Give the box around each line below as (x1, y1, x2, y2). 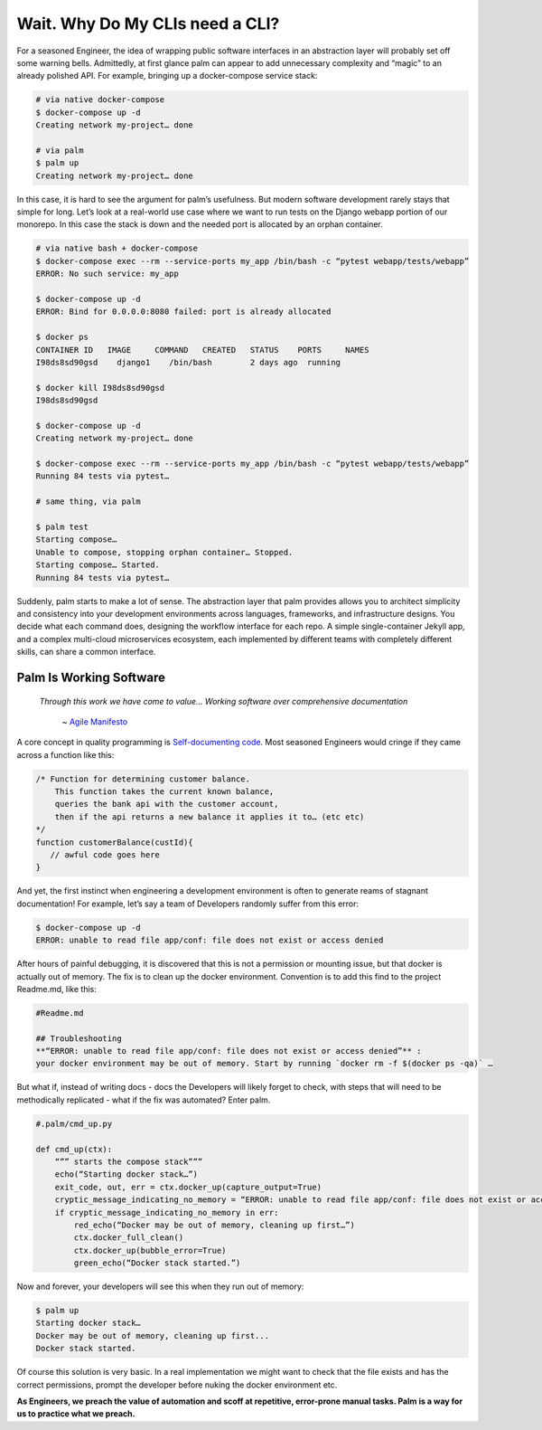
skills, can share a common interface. (16, 647, 156, 658)
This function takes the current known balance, (54, 787, 275, 797)
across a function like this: (16, 749, 115, 760)
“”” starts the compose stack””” (54, 1157, 203, 1167)
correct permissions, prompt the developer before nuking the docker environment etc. (16, 1379, 338, 1390)
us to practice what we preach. (16, 1408, 135, 1419)
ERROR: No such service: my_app (35, 269, 180, 279)
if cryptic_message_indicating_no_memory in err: (54, 1207, 279, 1217)
